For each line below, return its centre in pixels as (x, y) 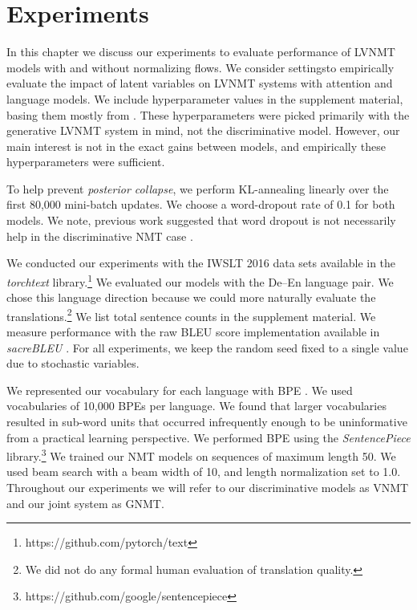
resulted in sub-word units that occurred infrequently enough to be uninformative (207, 421)
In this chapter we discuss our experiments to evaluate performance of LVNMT (201, 52)
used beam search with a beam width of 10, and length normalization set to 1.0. (204, 472)
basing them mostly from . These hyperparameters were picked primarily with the (208, 114)
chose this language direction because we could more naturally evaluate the (191, 297)
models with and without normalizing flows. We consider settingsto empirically (200, 67)
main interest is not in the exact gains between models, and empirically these (196, 146)
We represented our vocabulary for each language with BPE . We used (180, 390)
